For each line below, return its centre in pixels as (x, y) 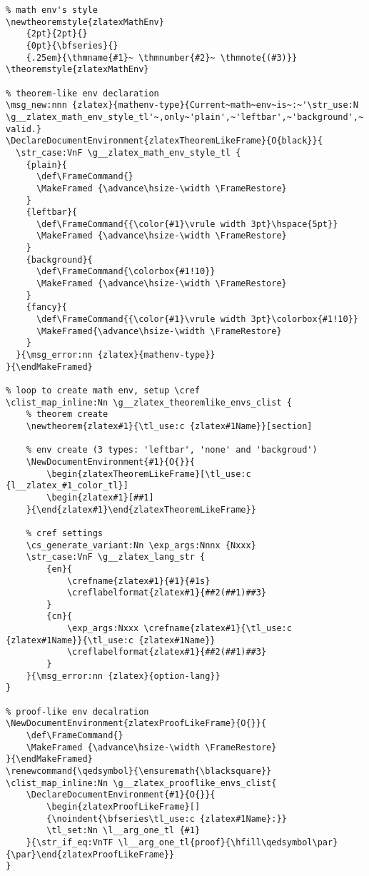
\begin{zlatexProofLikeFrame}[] (123, 806)
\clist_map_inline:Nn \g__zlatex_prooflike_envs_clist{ (141, 783)
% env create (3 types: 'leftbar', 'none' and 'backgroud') (172, 450)
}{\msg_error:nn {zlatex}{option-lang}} (123, 676)
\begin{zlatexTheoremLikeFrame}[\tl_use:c (149, 474)
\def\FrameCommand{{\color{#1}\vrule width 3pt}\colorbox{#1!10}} (197, 319)
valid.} (24, 129)
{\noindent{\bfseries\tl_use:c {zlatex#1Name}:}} (167, 819)
